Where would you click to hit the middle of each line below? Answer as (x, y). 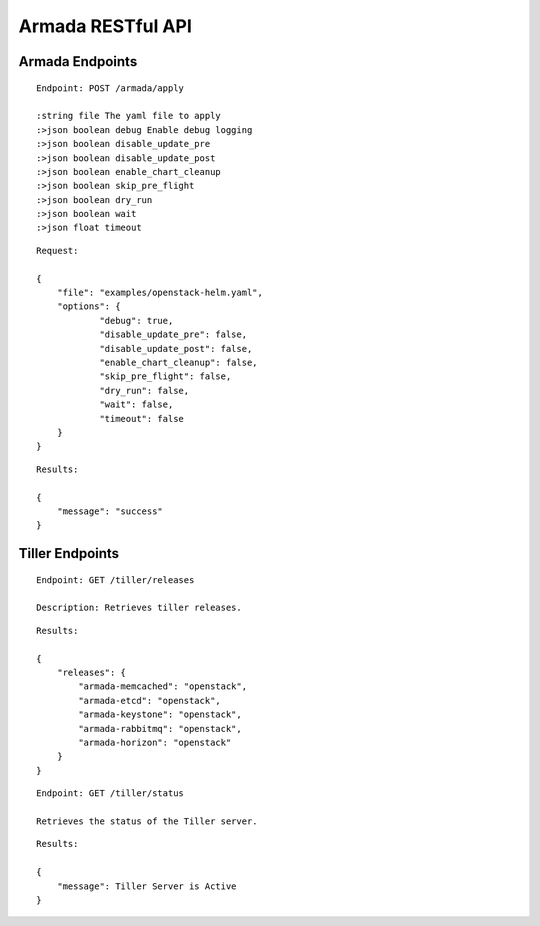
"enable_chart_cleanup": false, (179, 362)
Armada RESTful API (105, 26)
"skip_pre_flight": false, (165, 376)
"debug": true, (136, 320)
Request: (57, 250)
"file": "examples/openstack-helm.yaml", (160, 293)
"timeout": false (142, 418)
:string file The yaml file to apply (129, 116)
